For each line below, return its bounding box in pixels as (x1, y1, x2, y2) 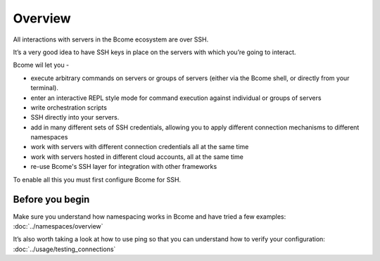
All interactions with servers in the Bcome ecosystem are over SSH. (13, 35, 209, 44)
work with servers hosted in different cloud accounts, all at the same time (30, 152, 244, 161)
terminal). (30, 84, 59, 92)
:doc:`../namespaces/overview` (13, 222, 103, 230)
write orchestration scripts (30, 103, 107, 112)
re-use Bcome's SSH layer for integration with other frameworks (30, 163, 217, 171)
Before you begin (13, 193, 90, 205)
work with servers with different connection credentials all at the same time (30, 143, 249, 151)
